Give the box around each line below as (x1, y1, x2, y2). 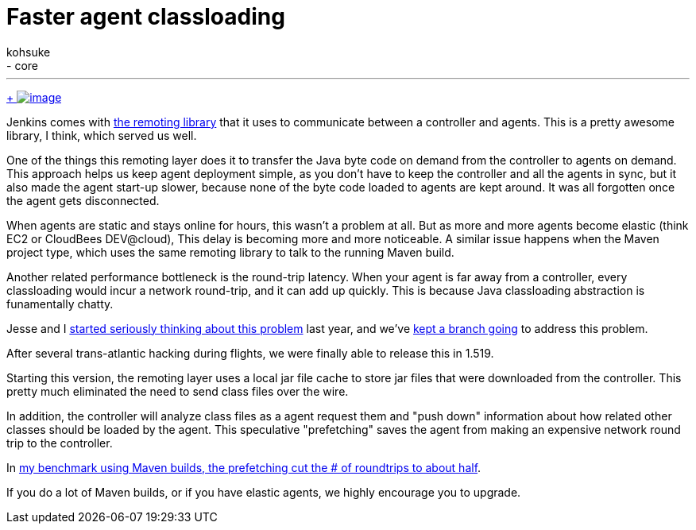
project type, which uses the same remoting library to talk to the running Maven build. (6, 245, 454, 259)
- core (6, 58, 38, 72)
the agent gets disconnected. (6, 193, 160, 207)
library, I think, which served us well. (6, 128, 197, 142)
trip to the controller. (6, 435, 113, 450)
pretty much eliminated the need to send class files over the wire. (6, 384, 349, 398)
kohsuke (6, 44, 51, 59)
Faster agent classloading (6, 3, 285, 30)
